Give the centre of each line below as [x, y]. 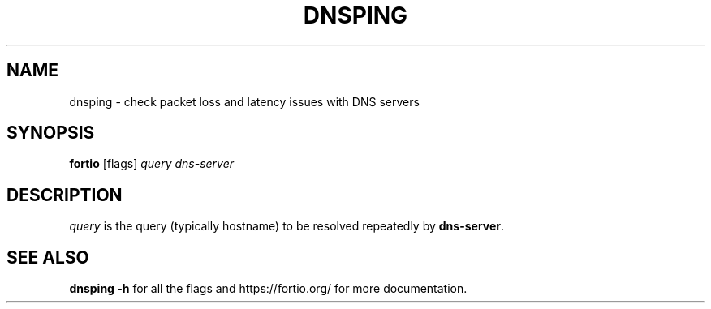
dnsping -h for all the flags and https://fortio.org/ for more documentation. [268, 289]
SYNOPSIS [51, 133]
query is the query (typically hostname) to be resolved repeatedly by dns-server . [287, 226]
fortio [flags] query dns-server [152, 164]
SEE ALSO [48, 257]
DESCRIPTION [65, 195]
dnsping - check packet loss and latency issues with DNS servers [244, 101]
